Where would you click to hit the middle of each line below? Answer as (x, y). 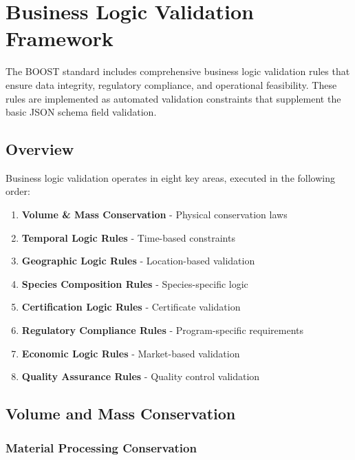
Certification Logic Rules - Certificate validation (131, 307)
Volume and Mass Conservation (121, 414)
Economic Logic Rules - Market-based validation (131, 353)
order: (18, 191)
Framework (60, 38)
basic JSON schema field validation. (81, 112)
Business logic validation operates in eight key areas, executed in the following (170, 177)
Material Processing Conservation (101, 447)
